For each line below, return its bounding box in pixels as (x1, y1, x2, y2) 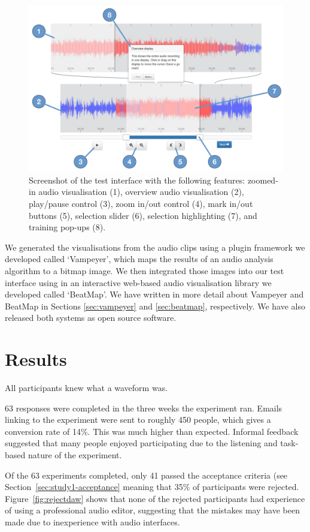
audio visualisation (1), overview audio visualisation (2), (38, 185, 244, 198)
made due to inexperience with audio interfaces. (5, 516, 180, 528)
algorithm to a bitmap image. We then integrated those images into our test (5, 265, 284, 276)
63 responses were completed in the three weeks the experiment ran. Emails (5, 401, 282, 414)
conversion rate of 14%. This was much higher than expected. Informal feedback (5, 425, 299, 437)
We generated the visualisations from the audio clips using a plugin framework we (5, 241, 305, 253)
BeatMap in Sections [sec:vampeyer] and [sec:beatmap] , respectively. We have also (5, 299, 305, 312)
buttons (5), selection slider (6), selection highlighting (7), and (29, 209, 257, 221)
